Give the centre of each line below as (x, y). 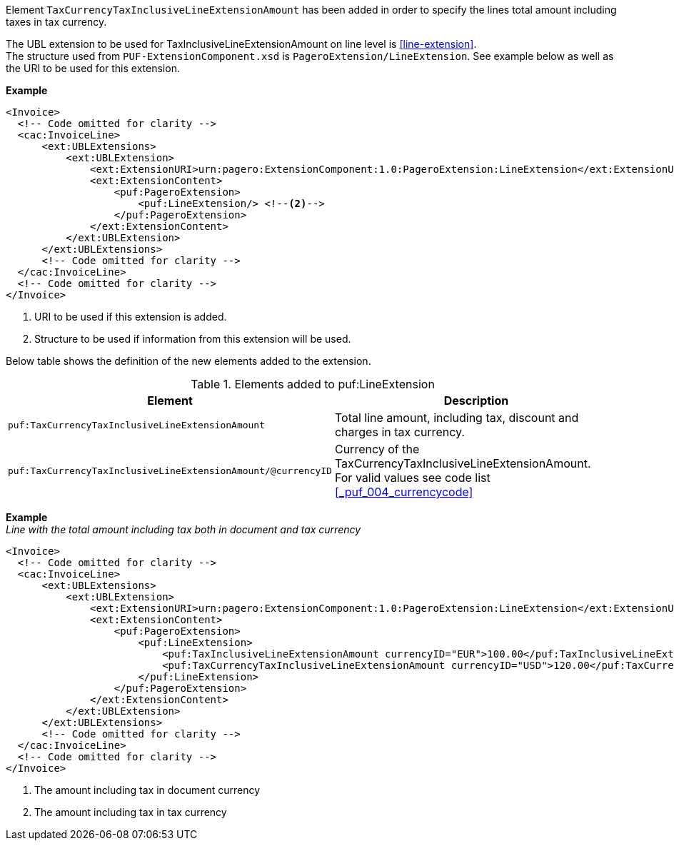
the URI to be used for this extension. (93, 68)
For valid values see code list (412, 478)
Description (476, 401)
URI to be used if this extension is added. (131, 317)
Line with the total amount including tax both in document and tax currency (183, 529)
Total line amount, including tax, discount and (457, 418)
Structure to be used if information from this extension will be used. (193, 339)
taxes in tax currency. (56, 22)
